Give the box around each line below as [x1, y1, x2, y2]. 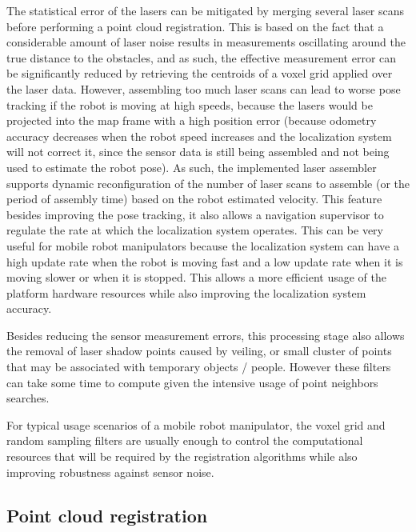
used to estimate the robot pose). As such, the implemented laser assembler [6, 158, 377, 175]
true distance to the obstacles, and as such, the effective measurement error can [6, 49, 397, 66]
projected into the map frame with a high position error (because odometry [6, 112, 377, 129]
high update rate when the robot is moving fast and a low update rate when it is [6, 253, 403, 270]
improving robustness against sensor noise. [6, 463, 214, 480]
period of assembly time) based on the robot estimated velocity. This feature [6, 190, 382, 207]
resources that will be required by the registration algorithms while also [6, 448, 358, 465]
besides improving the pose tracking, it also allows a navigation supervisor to [6, 206, 384, 222]
